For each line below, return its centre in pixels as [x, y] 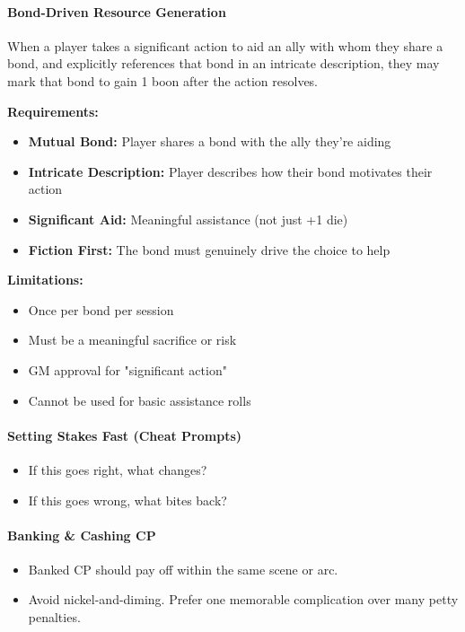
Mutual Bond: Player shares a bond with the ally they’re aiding [210, 141]
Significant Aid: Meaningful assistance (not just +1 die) [188, 219]
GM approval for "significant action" [127, 369]
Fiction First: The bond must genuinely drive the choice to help [209, 249]
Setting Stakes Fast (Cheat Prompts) [125, 435]
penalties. [54, 617]
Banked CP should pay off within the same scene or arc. [183, 569]
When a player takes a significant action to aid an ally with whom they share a [225, 45]
